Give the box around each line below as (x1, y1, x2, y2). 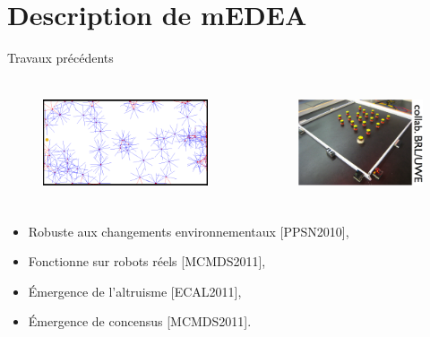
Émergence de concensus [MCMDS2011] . (28, 312, 252, 331)
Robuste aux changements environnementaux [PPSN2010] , (28, 221, 349, 240)
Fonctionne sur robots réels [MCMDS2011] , (28, 252, 266, 271)
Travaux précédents (7, 48, 114, 67)
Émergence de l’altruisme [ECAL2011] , (28, 281, 242, 300)
